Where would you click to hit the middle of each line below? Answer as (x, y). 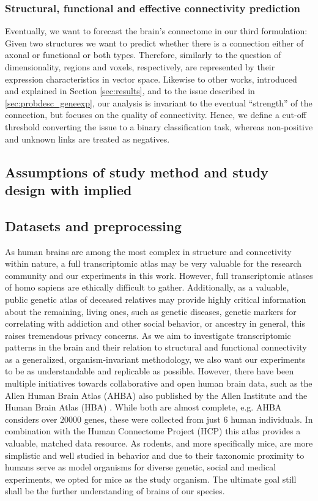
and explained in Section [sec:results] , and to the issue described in (130, 91)
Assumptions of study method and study (137, 172)
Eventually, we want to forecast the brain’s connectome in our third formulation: (156, 31)
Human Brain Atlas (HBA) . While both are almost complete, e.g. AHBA (143, 407)
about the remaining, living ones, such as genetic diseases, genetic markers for (151, 311)
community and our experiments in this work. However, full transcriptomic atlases (159, 275)
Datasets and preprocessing (94, 225)
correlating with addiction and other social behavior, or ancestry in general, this (155, 323)
